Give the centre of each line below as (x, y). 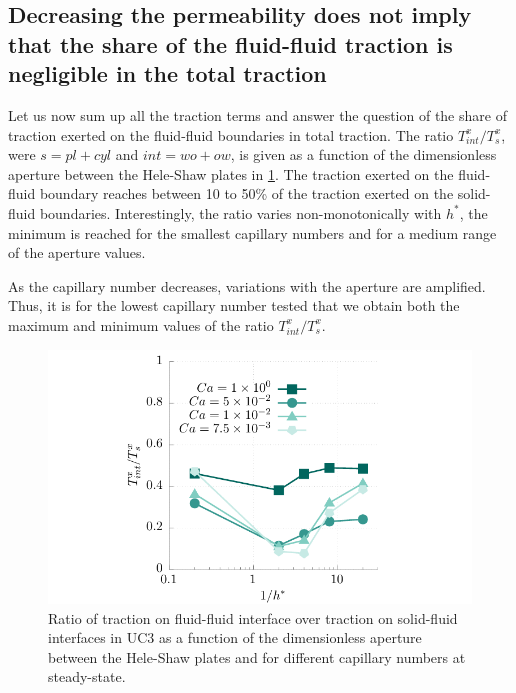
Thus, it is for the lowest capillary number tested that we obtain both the (234, 305)
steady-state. (87, 676)
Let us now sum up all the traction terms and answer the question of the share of (257, 114)
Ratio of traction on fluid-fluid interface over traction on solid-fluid (253, 617)
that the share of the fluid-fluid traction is (230, 43)
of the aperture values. (77, 252)
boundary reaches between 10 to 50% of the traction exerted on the (246, 193)
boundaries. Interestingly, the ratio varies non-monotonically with (240, 212)
